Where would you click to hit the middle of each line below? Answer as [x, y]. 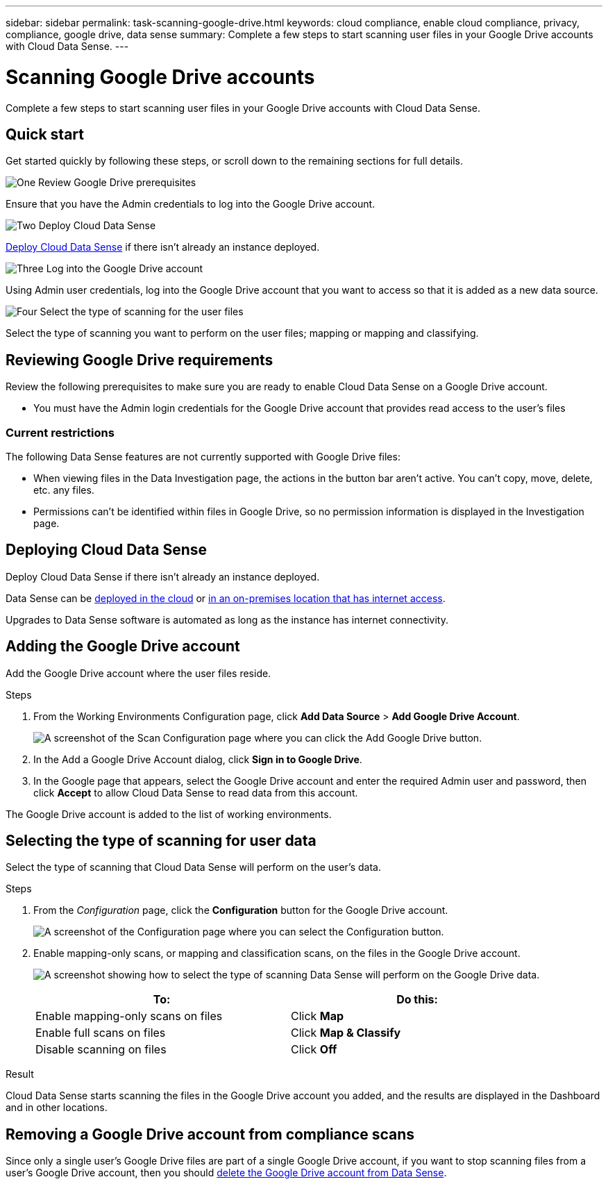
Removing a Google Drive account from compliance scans [210, 1134]
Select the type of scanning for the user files [142, 312]
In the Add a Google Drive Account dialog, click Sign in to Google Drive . [198, 759]
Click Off [314, 1050]
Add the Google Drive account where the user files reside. [138, 673]
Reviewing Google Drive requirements [140, 360]
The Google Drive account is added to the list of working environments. [169, 814]
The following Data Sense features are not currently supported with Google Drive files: [203, 456]
